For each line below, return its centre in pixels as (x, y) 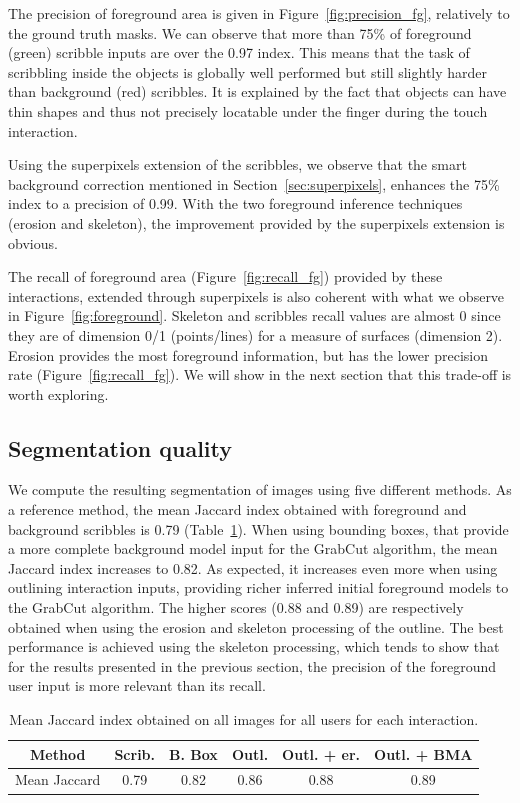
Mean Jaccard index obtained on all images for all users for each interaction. (244, 719)
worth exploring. (58, 393)
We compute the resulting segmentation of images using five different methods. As (260, 489)
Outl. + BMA (423, 753)
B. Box (193, 753)
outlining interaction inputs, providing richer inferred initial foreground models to (258, 587)
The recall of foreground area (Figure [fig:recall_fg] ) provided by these (225, 276)
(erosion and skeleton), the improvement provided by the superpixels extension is (256, 222)
